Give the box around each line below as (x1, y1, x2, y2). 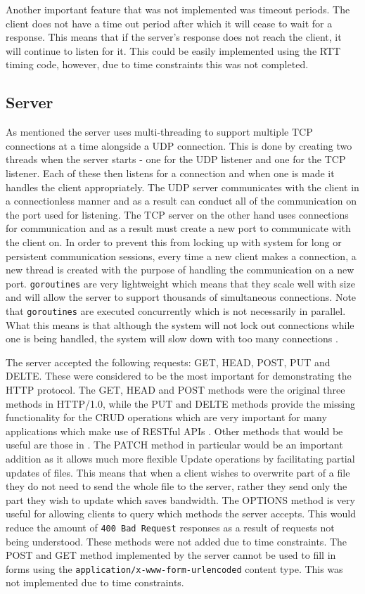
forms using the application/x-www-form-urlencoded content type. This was (6, 561, 343, 576)
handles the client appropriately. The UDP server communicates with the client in (6, 179, 359, 194)
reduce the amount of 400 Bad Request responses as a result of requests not (6, 519, 335, 534)
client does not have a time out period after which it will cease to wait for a (6, 15, 333, 30)
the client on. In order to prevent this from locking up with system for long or (6, 234, 342, 249)
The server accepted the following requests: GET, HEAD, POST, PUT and (6, 354, 331, 369)
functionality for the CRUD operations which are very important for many (6, 410, 327, 425)
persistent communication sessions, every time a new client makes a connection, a (6, 248, 357, 263)
